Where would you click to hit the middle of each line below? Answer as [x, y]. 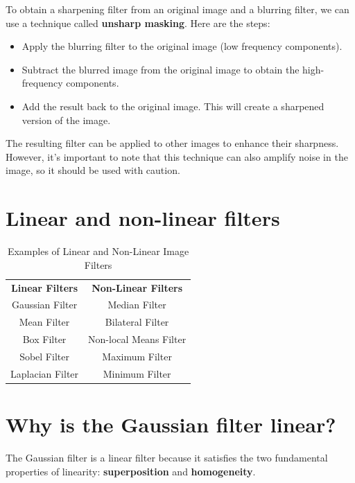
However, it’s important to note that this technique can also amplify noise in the [177, 156]
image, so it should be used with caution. [93, 170]
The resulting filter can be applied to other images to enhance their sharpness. [172, 143]
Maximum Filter [137, 356]
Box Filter [44, 339]
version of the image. [66, 120]
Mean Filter [44, 322]
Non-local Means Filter [137, 339]
